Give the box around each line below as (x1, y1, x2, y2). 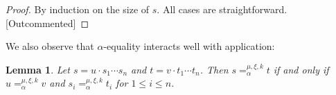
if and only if (273, 62, 329, 76)
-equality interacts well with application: (103, 39, 275, 53)
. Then (200, 62, 229, 76)
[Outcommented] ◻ (6, 15, 89, 30)
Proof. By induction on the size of (6, 2, 150, 16)
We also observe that (6, 39, 94, 53)
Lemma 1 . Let (6, 62, 70, 76)
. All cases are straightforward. (157, 2, 288, 16)
